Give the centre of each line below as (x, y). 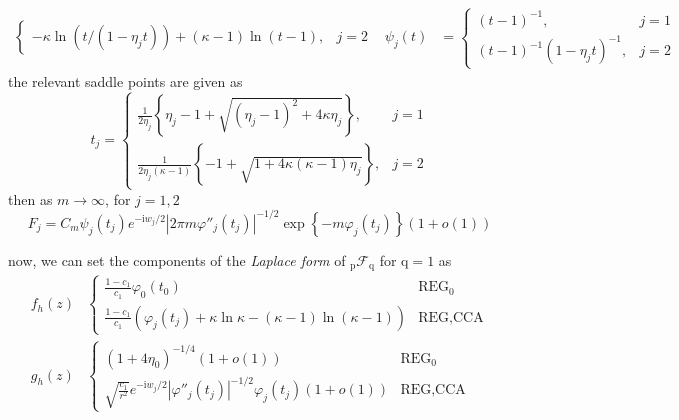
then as (30, 198)
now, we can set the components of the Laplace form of (177, 259)
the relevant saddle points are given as (125, 80)
